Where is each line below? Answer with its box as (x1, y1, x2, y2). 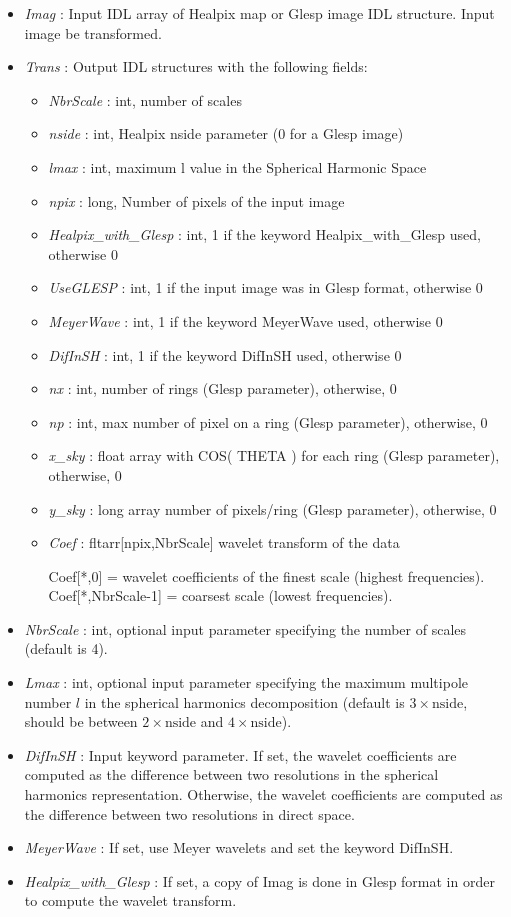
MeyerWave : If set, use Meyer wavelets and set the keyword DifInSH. (24, 837, 454, 858)
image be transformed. (24, 22, 162, 43)
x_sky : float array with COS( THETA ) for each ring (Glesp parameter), (48, 445, 500, 466)
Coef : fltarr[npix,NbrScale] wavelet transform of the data (48, 532, 400, 553)
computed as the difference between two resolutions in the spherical (24, 764, 439, 785)
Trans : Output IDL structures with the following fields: (24, 56, 368, 77)
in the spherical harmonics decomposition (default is (84, 691, 405, 712)
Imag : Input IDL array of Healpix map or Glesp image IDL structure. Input (24, 3, 495, 23)
